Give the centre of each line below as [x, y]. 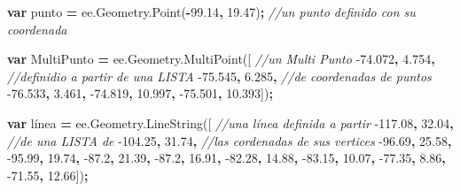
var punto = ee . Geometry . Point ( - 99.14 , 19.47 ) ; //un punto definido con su [211, 11]
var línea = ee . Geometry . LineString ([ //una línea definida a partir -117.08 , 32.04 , [230, 122]
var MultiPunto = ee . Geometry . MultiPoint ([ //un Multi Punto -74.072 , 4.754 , [221, 59]
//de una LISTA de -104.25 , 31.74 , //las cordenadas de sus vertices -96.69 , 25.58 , [230, 140]
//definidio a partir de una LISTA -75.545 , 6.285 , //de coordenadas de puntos [219, 76]
